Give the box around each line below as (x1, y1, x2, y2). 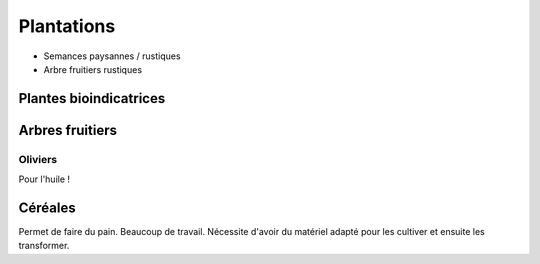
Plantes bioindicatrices (18, 90, 166, 107)
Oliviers (18, 152, 58, 166)
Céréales (18, 199, 76, 216)
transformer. (18, 240, 70, 252)
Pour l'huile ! (18, 173, 70, 185)
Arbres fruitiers (18, 121, 117, 139)
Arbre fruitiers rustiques (43, 63, 143, 75)
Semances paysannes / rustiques (43, 50, 181, 62)
